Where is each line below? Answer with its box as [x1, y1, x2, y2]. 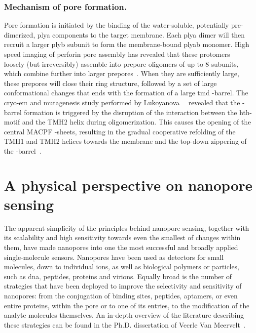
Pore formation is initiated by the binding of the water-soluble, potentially [4, 20, 229, 30]
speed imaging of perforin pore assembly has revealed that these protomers [4, 49, 230, 59]
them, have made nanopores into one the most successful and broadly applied [4, 242, 238, 252]
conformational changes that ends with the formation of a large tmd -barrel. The [4, 87, 249, 98]
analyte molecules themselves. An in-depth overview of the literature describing [4, 310, 244, 320]
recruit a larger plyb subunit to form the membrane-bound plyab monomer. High [4, 39, 250, 49]
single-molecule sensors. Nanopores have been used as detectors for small [4, 251, 224, 262]
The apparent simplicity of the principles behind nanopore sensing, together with [4, 222, 249, 233]
